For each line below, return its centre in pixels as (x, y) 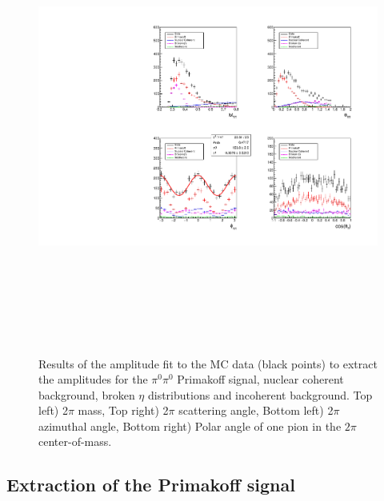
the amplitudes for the (93, 379)
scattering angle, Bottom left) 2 (256, 410)
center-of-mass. (75, 441)
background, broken (87, 394)
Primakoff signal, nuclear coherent (260, 379)
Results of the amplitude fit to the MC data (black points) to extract (208, 363)
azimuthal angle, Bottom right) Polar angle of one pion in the (190, 425)
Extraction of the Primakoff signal (151, 485)
